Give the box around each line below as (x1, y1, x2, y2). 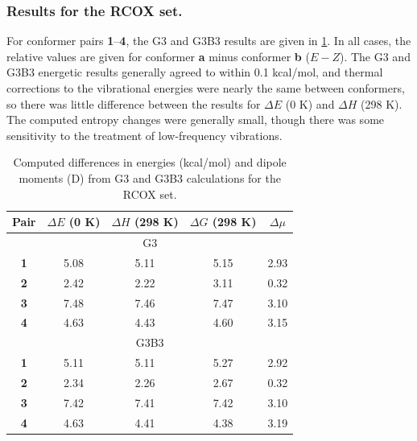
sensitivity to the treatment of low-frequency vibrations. (6, 126, 283, 143)
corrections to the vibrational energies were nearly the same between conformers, (6, 80, 405, 96)
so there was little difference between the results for (6, 95, 261, 112)
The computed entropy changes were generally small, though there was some (6, 111, 385, 128)
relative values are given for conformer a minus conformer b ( (6, 47, 310, 64)
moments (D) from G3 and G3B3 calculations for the (19, 169, 281, 186)
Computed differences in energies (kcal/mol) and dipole (13, 154, 287, 171)
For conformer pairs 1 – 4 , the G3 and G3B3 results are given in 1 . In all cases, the (6, 32, 411, 49)
